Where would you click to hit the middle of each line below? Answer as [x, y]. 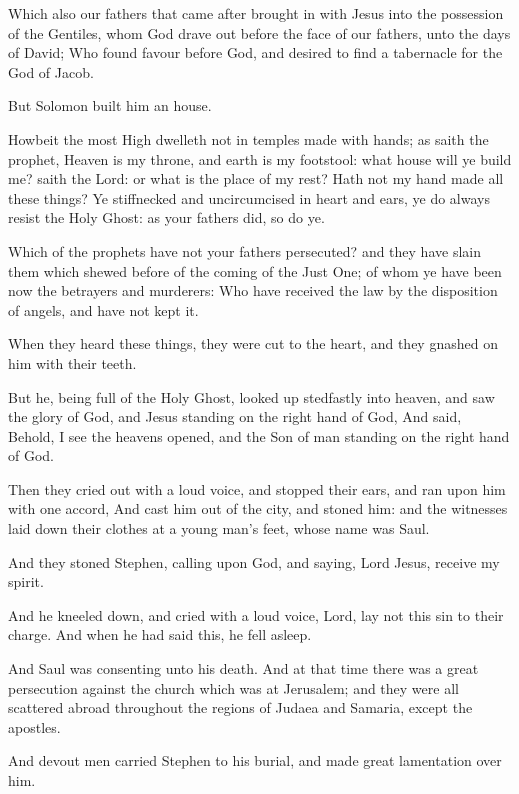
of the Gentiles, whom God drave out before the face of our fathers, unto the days [259, 32]
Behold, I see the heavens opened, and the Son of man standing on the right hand [259, 435]
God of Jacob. [51, 71]
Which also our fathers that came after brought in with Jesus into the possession [256, 13]
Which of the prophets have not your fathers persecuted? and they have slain [244, 250]
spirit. [26, 581]
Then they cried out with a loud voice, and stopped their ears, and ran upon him [257, 488]
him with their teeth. [72, 362]
